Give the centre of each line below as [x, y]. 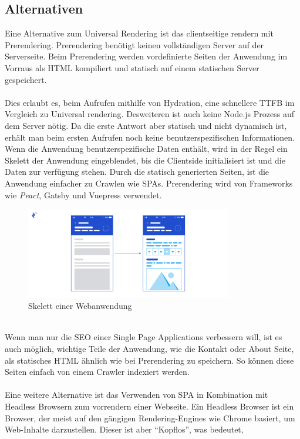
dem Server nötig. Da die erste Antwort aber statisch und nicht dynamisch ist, [146, 125]
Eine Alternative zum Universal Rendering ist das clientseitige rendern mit [139, 33]
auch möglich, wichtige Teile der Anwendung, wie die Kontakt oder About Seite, [149, 348]
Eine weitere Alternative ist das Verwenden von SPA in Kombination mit [136, 395]
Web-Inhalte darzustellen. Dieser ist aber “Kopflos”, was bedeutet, [124, 429]
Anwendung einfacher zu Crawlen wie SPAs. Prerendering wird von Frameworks [149, 183]
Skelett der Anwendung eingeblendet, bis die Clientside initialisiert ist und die [145, 160]
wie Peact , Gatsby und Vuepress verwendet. [83, 194]
